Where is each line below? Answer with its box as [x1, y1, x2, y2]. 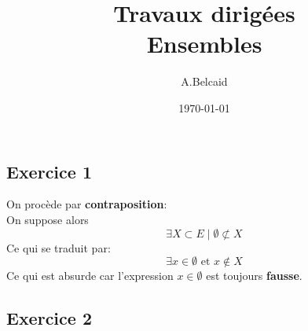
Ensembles [146, 28, 262, 60]
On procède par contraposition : [6, 196, 167, 212]
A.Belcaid [181, 73, 228, 90]
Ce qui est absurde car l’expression [6, 267, 174, 284]
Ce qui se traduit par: [6, 239, 111, 256]
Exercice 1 [6, 159, 92, 183]
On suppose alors [6, 211, 89, 227]
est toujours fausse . [206, 267, 302, 284]
